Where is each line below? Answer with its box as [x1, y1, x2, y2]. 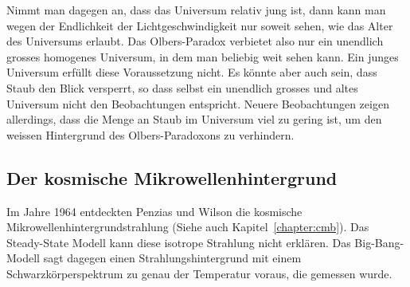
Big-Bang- [354, 234, 404, 250]
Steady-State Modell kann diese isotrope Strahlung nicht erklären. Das [6, 234, 351, 250]
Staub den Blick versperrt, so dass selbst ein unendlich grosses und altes [6, 79, 358, 96]
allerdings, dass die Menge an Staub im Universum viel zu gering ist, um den [6, 111, 382, 128]
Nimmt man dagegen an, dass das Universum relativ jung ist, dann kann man [6, 2, 386, 18]
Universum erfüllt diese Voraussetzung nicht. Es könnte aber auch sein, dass [6, 64, 377, 81]
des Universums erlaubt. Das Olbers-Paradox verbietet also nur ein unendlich [6, 33, 384, 49]
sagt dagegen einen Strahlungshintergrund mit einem [43, 250, 302, 266]
